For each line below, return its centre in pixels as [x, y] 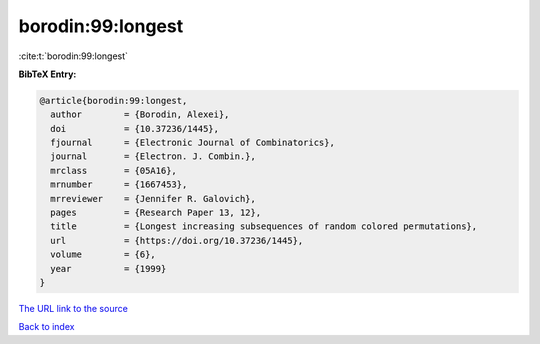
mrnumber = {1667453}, [119, 184]
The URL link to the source [73, 308]
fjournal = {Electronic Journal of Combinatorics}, [192, 143]
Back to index [46, 327]
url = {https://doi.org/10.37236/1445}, [177, 240]
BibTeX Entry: [47, 74]
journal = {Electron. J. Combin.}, [153, 156]
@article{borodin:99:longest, [113, 100]
